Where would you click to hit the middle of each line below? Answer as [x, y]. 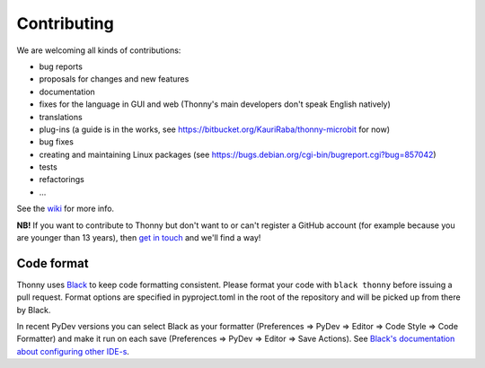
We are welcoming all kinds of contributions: [99, 50]
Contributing [65, 23]
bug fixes [56, 142]
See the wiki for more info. [66, 209]
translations [61, 117]
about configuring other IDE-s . [73, 351]
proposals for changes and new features [114, 79]
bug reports [61, 66]
